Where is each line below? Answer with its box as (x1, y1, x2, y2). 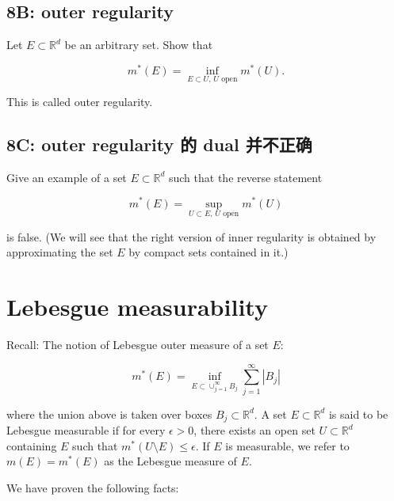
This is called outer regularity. (6, 93, 153, 110)
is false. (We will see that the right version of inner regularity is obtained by (6, 228, 377, 245)
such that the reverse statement (168, 169, 323, 185)
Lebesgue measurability (6, 290, 268, 323)
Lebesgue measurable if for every (6, 422, 166, 438)
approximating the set (6, 244, 113, 260)
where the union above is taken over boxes (6, 405, 212, 422)
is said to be (328, 405, 388, 422)
